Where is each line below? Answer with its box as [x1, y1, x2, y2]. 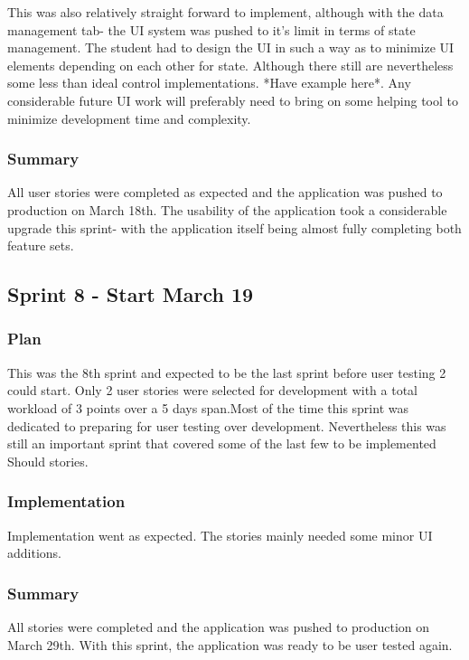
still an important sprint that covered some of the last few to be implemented [7, 434, 436, 453]
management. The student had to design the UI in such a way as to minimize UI [7, 38, 455, 57]
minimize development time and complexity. [7, 108, 251, 127]
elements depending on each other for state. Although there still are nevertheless [7, 55, 454, 74]
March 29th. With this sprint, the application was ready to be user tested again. [7, 635, 453, 654]
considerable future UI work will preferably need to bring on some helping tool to [7, 90, 458, 109]
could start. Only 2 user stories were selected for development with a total [7, 381, 417, 400]
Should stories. [7, 451, 89, 470]
